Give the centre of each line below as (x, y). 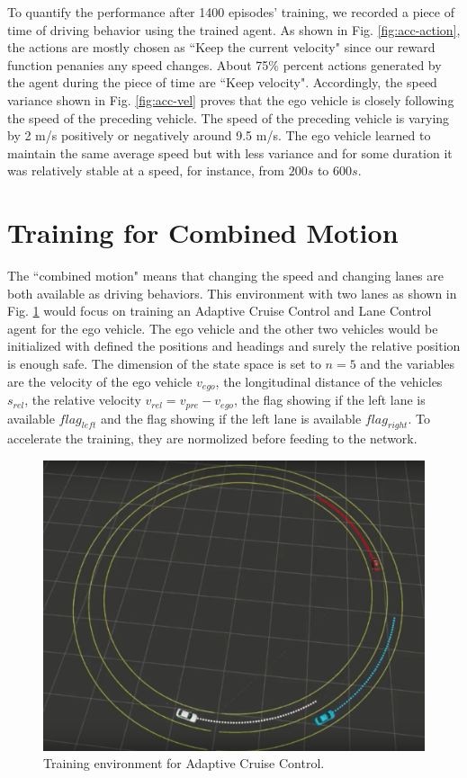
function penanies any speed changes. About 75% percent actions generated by (225, 64)
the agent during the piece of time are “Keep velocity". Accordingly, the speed (222, 82)
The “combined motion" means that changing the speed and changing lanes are (225, 276)
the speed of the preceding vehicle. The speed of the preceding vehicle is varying (229, 117)
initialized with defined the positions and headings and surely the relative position (234, 346)
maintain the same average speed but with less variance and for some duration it (230, 152)
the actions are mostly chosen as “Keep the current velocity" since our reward (221, 47)
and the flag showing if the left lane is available (231, 418)
